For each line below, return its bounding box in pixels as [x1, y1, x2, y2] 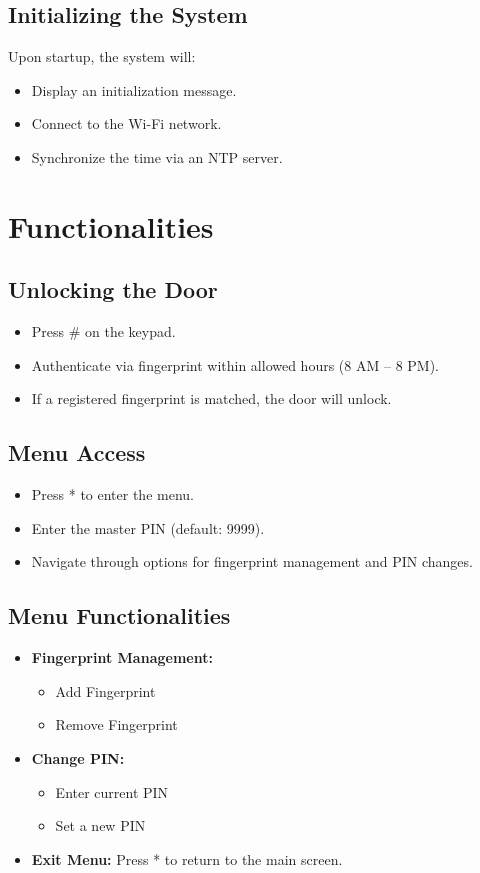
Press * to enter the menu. [31, 484, 194, 505]
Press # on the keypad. [31, 321, 176, 342]
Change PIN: [31, 747, 125, 768]
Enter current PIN [55, 781, 169, 802]
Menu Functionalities [8, 600, 231, 631]
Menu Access [8, 437, 146, 468]
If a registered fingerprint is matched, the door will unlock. [31, 388, 392, 409]
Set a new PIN [55, 815, 146, 836]
